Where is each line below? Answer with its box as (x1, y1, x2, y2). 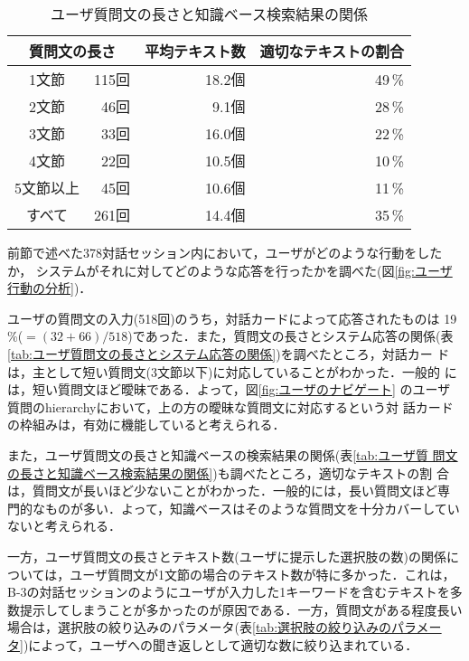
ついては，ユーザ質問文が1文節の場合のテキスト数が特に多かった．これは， (7, 564, 455, 583)
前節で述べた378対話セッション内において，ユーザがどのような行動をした (7, 243, 443, 261)
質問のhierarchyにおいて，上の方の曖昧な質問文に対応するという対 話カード (7, 397, 454, 416)
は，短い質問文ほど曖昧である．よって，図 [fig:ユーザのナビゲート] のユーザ (7, 380, 451, 399)
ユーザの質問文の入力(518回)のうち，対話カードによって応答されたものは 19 (7, 308, 457, 327)
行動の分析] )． (7, 279, 92, 297)
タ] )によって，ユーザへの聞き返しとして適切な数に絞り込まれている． (7, 635, 418, 654)
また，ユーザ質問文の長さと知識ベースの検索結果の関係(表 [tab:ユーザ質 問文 (7, 445, 458, 464)
